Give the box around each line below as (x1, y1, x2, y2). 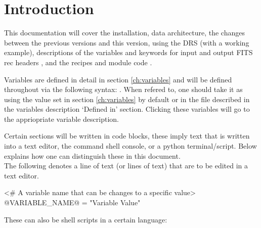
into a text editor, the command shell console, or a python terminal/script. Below (4, 141, 257, 151)
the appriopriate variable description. (4, 113, 119, 124)
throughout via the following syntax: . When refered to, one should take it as (4, 84, 243, 95)
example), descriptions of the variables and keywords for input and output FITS (4, 47, 253, 58)
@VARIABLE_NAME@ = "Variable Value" (4, 197, 141, 208)
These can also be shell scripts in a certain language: (4, 214, 167, 224)
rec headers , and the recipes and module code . (4, 57, 152, 67)
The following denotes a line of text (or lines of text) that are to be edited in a (4, 160, 248, 171)
